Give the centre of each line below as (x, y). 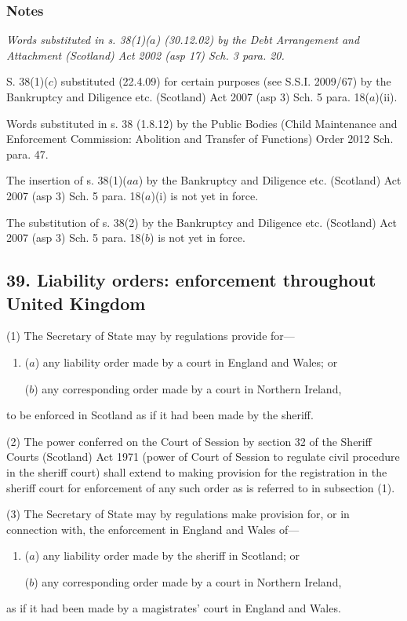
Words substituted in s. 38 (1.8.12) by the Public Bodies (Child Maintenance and (202, 123)
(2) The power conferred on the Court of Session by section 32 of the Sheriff (189, 441)
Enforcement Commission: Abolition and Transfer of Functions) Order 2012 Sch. (200, 139)
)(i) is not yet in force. (205, 195)
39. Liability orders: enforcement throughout (191, 280)
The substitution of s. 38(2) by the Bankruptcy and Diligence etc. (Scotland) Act (202, 222)
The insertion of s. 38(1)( (67, 180)
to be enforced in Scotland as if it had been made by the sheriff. (160, 415)
